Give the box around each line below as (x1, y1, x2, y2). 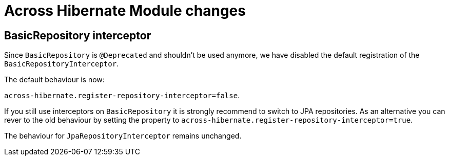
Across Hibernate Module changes (4, 2, 246, 19)
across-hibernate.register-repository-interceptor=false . (4, 91, 240, 100)
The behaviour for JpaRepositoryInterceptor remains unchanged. (4, 131, 242, 141)
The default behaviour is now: (4, 75, 105, 84)
